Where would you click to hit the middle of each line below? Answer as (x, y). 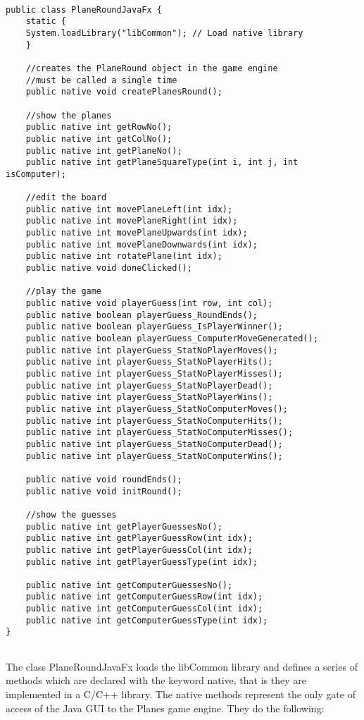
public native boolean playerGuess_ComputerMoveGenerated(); (172, 339)
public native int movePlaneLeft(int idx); (129, 209)
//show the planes (69, 115)
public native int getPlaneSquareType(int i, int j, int (162, 163)
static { (46, 22)
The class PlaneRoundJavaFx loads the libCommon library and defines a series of (182, 666)
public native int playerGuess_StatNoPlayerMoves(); (152, 350)
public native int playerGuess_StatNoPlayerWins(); (149, 397)
